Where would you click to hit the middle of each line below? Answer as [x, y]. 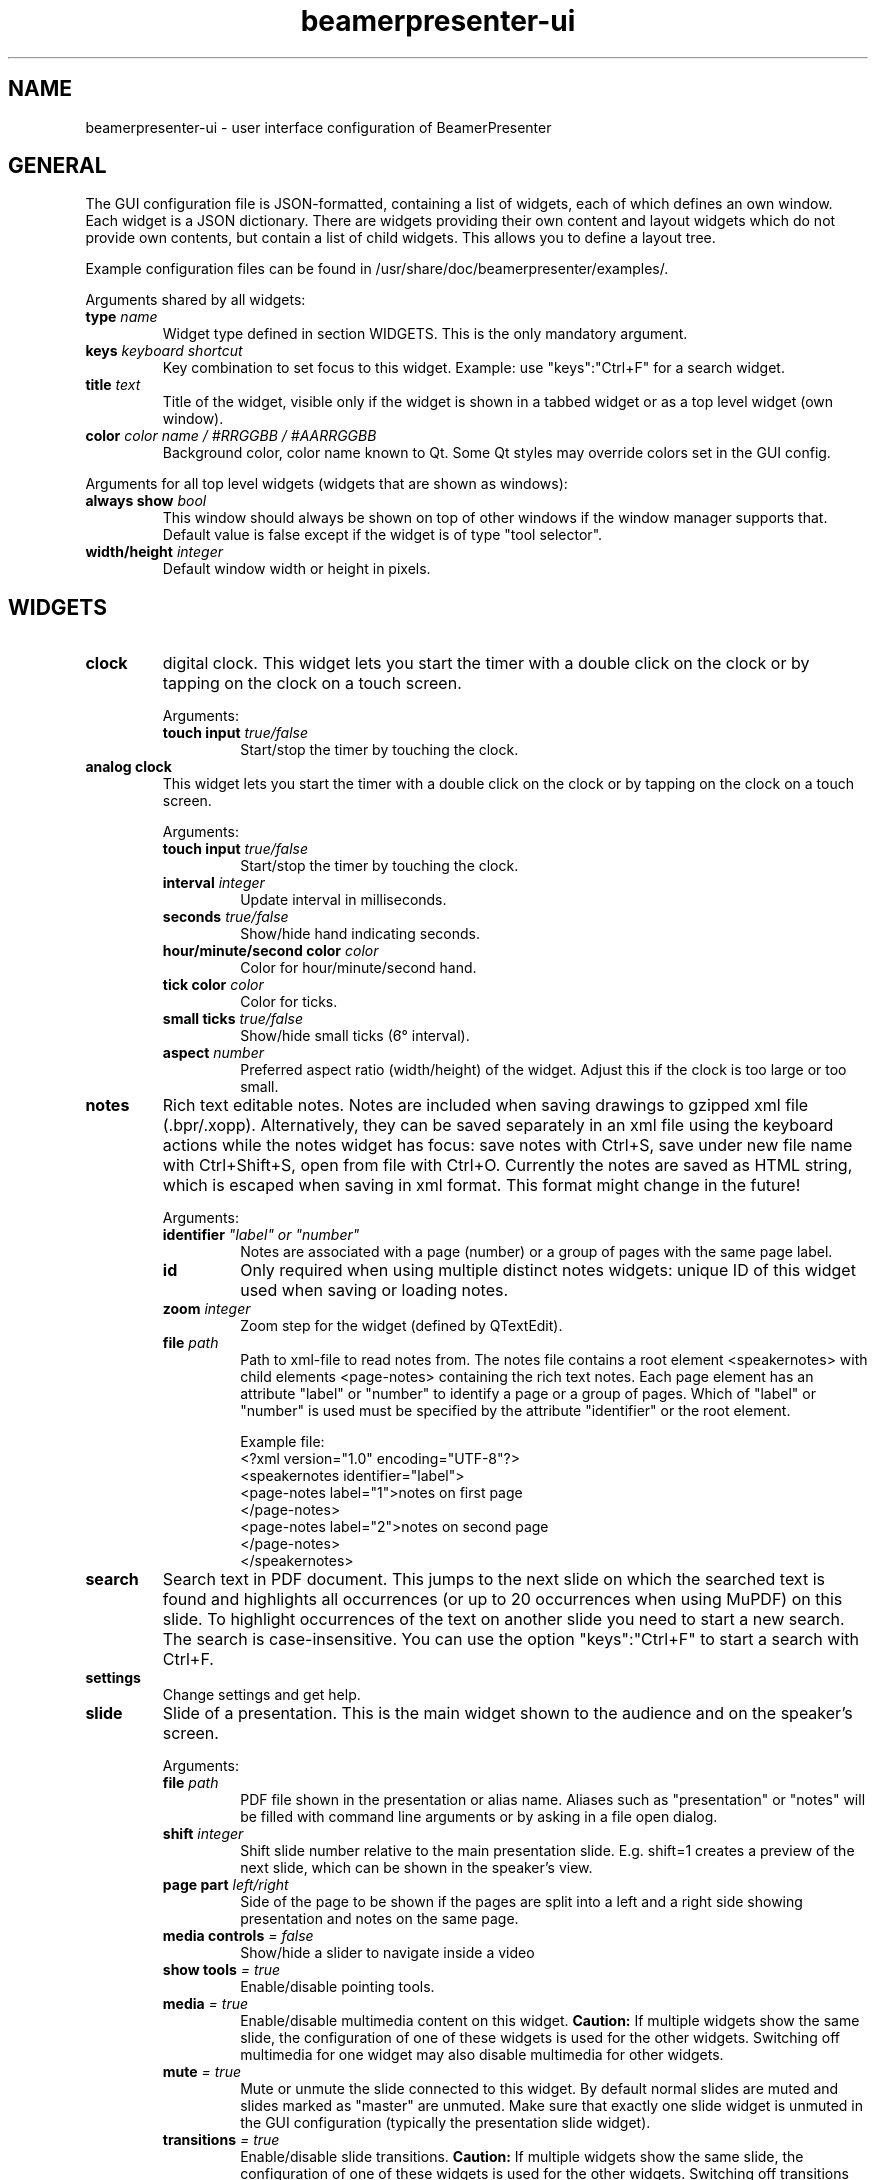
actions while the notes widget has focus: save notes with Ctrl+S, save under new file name [507, 1145]
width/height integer [154, 552]
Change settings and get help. [261, 1695]
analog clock [128, 767]
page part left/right [225, 1885]
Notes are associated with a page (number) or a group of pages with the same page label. [536, 1252]
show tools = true [221, 1970]
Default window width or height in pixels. [296, 569]
